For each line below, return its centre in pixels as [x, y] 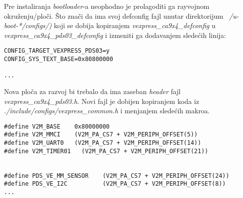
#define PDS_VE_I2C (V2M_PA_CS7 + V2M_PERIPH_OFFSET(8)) [115, 184]
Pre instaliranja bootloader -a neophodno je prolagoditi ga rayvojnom [107, 6]
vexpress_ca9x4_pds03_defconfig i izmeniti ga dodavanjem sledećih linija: [115, 35]
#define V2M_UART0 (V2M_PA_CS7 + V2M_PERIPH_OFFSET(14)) [103, 143]
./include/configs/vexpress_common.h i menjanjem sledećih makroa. [107, 111]
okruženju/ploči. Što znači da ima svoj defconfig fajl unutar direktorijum [114, 16]
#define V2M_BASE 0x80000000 [57, 126]
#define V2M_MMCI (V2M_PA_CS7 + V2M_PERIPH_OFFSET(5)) [101, 135]
